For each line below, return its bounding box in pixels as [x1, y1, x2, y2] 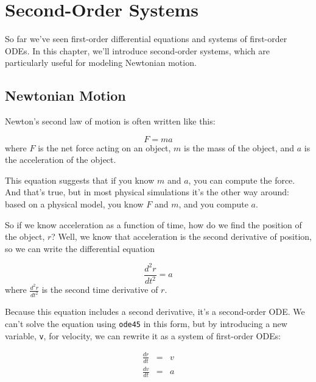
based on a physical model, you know [5, 198, 144, 211]
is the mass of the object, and [184, 141, 295, 154]
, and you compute [178, 198, 248, 211]
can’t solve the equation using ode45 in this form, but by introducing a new [5, 317, 287, 330]
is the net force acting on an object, [38, 141, 171, 154]
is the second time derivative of [41, 283, 158, 296]
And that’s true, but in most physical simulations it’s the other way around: [5, 186, 289, 198]
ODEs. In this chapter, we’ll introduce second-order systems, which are [5, 44, 270, 57]
